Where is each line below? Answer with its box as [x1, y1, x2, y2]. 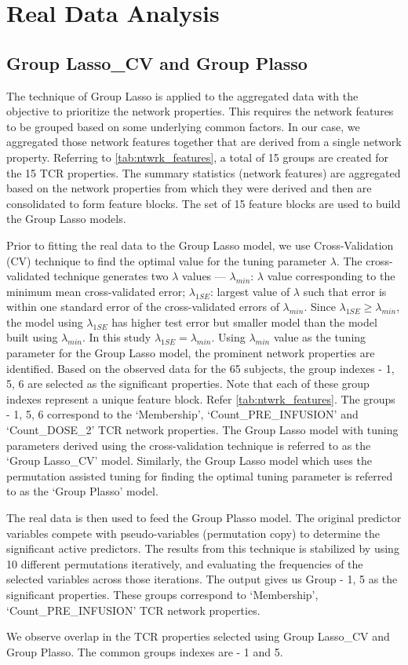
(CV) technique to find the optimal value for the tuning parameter [6, 252, 327, 269]
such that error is [303, 283, 387, 299]
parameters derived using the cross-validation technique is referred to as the [6, 437, 371, 453]
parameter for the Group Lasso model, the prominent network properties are [6, 345, 375, 361]
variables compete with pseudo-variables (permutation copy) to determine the [6, 524, 380, 541]
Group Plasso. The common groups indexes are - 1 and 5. [6, 643, 283, 660]
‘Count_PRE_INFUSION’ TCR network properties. [6, 601, 260, 618]
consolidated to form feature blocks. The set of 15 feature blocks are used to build [6, 195, 401, 211]
